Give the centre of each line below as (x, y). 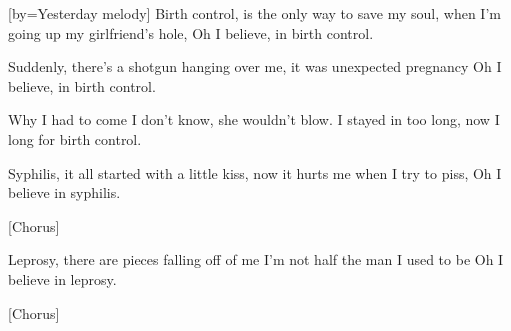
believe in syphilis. (64, 192)
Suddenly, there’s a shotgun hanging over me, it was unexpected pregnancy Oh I (255, 66)
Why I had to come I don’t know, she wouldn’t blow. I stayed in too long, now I (254, 119)
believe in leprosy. (62, 278)
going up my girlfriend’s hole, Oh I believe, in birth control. (191, 32)
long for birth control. (75, 138)
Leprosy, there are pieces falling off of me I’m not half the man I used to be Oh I (256, 259)
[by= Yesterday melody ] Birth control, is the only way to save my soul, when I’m (254, 13)
